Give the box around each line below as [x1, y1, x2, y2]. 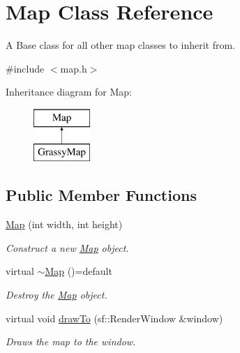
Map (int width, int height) [6, 217, 123, 232]
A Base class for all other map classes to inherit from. [6, 38, 235, 52]
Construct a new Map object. [6, 240, 129, 255]
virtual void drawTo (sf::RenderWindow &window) [6, 310, 223, 325]
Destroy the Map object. [6, 287, 107, 302]
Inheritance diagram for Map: [6, 84, 132, 99]
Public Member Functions [6, 184, 197, 206]
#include [6, 61, 45, 75]
